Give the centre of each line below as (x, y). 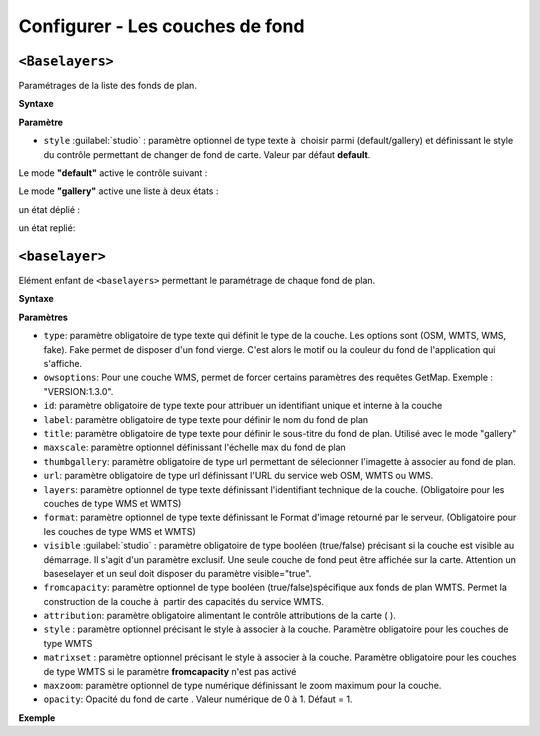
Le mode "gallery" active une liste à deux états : (118, 191)
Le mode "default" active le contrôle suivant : (113, 173)
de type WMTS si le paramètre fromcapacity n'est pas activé (170, 671)
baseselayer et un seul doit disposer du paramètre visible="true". (177, 573)
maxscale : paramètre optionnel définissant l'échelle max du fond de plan (195, 447)
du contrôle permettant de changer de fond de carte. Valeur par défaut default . (207, 154)
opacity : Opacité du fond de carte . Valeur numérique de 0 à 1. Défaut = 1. (198, 699)
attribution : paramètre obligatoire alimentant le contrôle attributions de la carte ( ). (220, 616)
